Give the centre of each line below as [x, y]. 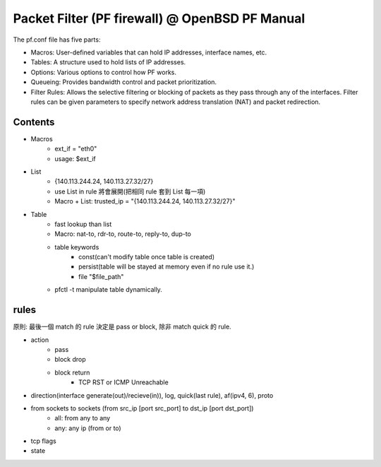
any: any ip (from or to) [88, 428]
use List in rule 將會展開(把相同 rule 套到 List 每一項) [130, 191]
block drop [70, 360]
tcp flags [43, 441]
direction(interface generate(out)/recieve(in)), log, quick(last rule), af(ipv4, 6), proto [152, 395]
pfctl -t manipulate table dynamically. [108, 290]
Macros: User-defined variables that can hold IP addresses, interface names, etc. [149, 52]
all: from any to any [83, 418]
